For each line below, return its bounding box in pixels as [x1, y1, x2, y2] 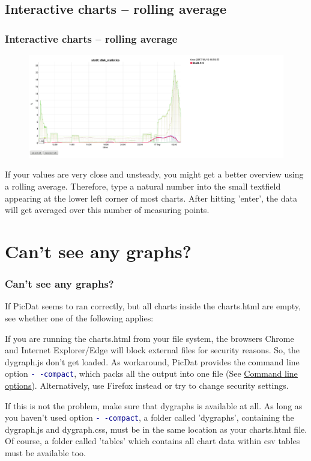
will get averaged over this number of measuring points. [5, 203, 210, 216]
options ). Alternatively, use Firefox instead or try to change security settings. [5, 379, 289, 391]
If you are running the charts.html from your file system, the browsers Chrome [5, 332, 294, 344]
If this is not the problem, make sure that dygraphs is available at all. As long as [5, 399, 303, 412]
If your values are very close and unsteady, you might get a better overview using [5, 168, 304, 181]
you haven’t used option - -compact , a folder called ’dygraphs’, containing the [5, 411, 294, 424]
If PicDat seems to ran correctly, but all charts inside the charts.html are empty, [5, 300, 301, 312]
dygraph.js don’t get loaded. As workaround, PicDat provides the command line [5, 355, 300, 368]
